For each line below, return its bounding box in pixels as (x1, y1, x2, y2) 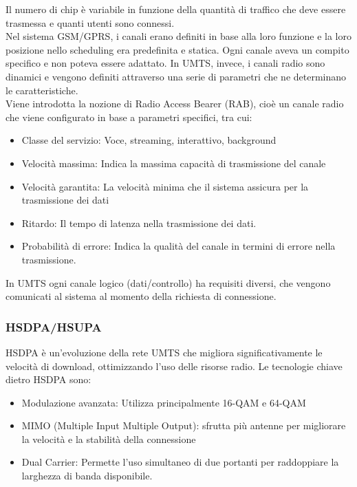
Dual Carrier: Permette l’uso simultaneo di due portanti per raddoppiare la (21, 455, 339, 469)
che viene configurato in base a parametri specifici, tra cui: (6, 109, 252, 124)
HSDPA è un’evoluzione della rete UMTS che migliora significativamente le (6, 345, 323, 359)
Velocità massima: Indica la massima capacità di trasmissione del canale (21, 155, 326, 170)
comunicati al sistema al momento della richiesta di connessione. (6, 289, 277, 303)
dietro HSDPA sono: (6, 372, 91, 387)
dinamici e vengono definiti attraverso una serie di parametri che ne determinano (6, 69, 347, 83)
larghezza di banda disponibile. (21, 468, 153, 483)
